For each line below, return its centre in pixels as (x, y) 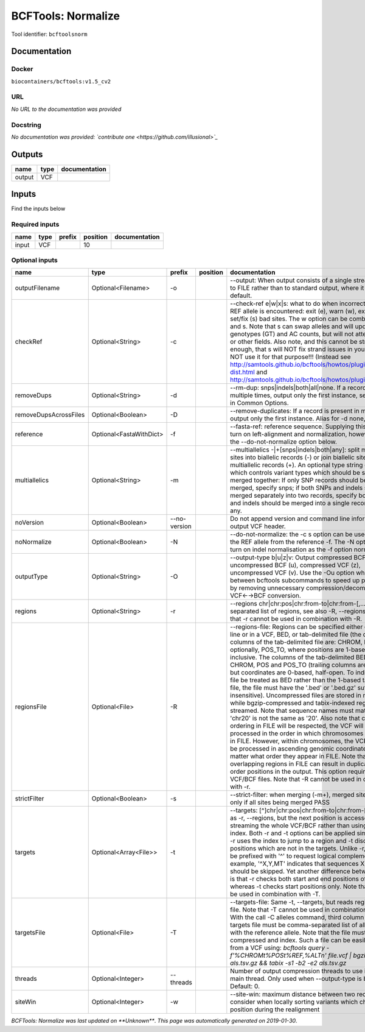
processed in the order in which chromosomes (297, 733)
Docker (22, 69)
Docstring (26, 125)
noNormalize (33, 542)
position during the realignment (275, 1009)
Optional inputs (34, 260)
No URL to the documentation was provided (66, 109)
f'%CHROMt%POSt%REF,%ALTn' (278, 955)
